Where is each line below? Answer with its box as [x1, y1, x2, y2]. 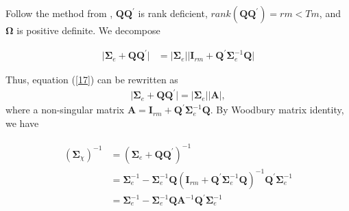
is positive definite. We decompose [16, 23, 160, 37]
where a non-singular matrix [5, 102, 125, 117]
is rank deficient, [138, 6, 208, 20]
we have [5, 115, 39, 130]
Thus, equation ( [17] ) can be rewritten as [5, 72, 178, 87]
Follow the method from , [5, 6, 113, 20]
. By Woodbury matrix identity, [210, 102, 344, 117]
